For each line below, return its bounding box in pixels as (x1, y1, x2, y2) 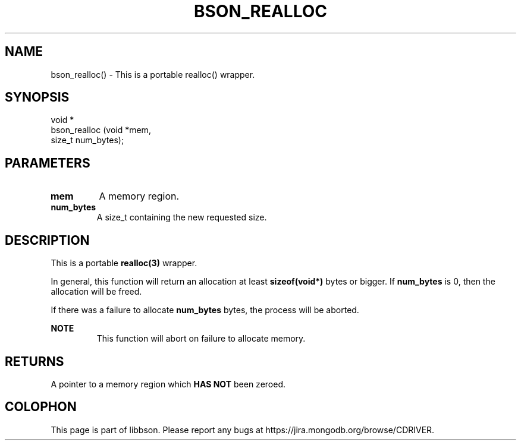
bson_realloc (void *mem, (51, 125, 151, 135)
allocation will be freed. (51, 286, 142, 297)
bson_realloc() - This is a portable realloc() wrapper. (51, 69, 255, 80)
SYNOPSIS (5, 90, 70, 105)
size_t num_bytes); (51, 135, 124, 146)
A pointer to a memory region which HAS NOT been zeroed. (51, 378, 285, 389)
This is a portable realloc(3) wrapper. (51, 258, 197, 269)
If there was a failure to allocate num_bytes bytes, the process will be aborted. (51, 305, 359, 315)
